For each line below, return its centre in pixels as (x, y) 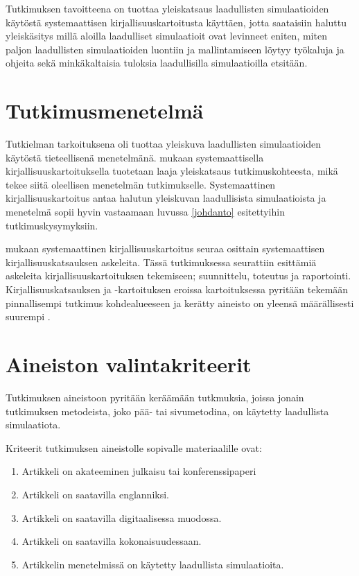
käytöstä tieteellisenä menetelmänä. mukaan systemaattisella (135, 157)
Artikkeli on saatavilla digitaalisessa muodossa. (122, 517)
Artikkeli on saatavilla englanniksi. (95, 494)
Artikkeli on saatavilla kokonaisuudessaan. (112, 541)
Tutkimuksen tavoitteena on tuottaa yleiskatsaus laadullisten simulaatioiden (167, 8)
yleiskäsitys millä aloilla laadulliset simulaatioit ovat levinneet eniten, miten (166, 36)
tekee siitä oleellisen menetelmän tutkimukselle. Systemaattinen (141, 184)
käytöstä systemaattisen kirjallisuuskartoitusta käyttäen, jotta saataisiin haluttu (176, 22)
